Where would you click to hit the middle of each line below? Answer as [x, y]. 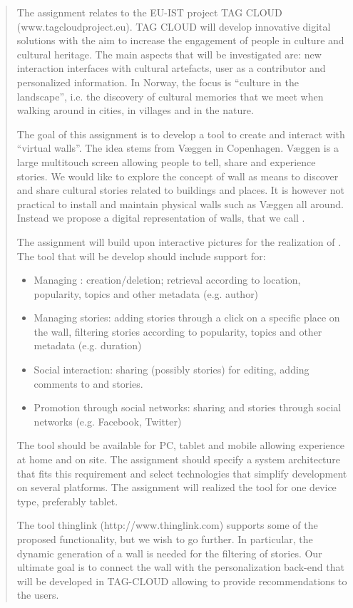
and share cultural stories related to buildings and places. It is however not [180, 190]
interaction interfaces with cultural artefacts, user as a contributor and [171, 68]
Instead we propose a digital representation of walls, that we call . [161, 218]
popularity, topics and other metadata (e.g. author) [146, 293]
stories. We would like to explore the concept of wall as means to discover [178, 176]
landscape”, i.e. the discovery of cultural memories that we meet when [170, 96]
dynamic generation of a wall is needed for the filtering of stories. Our [169, 553]
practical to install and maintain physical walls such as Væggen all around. [180, 203]
